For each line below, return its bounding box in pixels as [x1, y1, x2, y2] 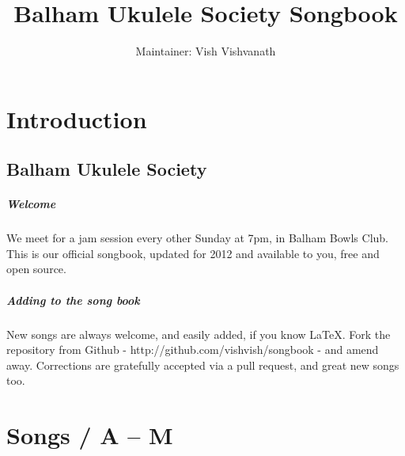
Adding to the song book [6, 291, 140, 308]
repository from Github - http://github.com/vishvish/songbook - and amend [6, 341, 379, 358]
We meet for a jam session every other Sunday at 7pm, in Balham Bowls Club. [6, 230, 388, 246]
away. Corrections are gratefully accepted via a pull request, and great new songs [6, 356, 399, 373]
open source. [6, 260, 66, 277]
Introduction [6, 102, 147, 135]
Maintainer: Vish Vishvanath [135, 43, 276, 59]
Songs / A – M [6, 419, 173, 451]
